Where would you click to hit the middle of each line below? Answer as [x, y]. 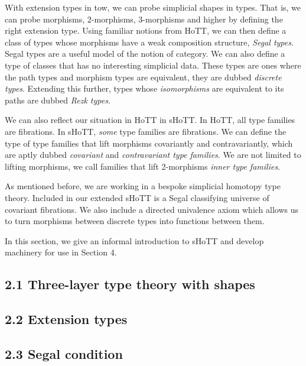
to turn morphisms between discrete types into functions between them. [135, 221]
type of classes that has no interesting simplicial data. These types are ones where [153, 65]
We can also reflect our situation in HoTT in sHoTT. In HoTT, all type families [150, 120]
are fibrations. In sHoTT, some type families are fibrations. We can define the [146, 131]
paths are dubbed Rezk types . [58, 100]
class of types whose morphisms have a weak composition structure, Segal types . [149, 42]
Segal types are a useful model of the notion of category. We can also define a [145, 54]
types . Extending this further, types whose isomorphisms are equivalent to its [144, 88]
